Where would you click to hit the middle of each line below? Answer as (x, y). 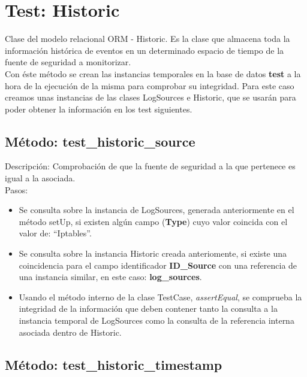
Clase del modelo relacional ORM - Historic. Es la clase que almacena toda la (148, 39)
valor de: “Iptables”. (55, 233)
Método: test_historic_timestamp (114, 364)
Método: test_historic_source (100, 141)
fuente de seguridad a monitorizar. (68, 62)
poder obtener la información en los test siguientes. (99, 109)
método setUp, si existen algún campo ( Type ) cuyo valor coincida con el (153, 221)
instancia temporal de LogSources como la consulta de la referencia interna (156, 320)
